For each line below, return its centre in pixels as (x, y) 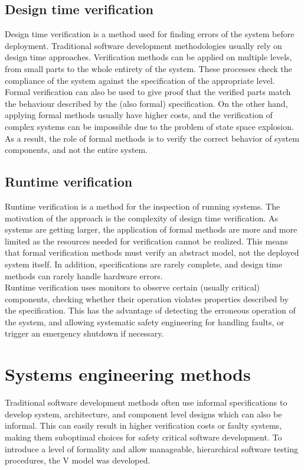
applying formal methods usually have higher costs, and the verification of (139, 115)
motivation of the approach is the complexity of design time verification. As (142, 218)
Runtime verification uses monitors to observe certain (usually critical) (133, 287)
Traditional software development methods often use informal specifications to (146, 402)
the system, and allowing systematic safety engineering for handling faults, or (145, 322)
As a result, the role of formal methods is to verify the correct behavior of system (152, 138)
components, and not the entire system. (76, 150)
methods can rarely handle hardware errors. (84, 275)
